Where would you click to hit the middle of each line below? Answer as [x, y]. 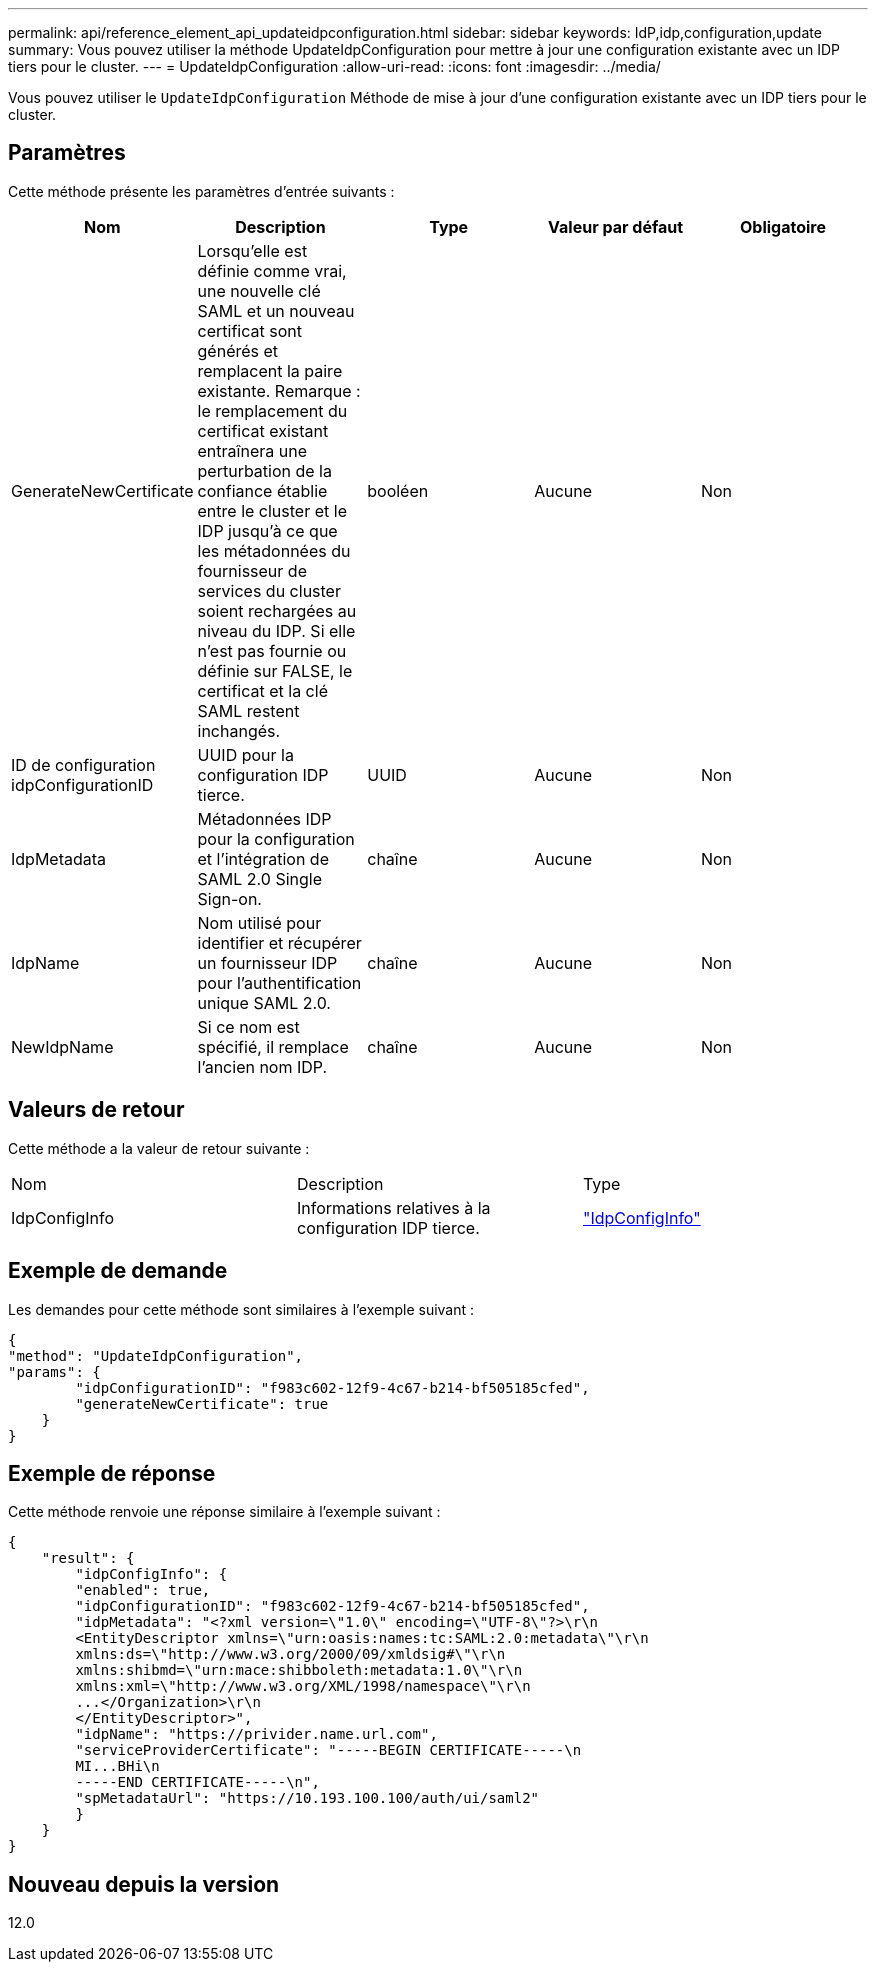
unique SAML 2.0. [264, 1002]
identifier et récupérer [279, 942]
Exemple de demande [118, 1271]
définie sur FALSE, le [275, 670]
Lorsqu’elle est [252, 250]
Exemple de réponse [112, 1473]
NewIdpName [62, 1046]
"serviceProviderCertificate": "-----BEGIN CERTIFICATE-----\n [328, 1750]
